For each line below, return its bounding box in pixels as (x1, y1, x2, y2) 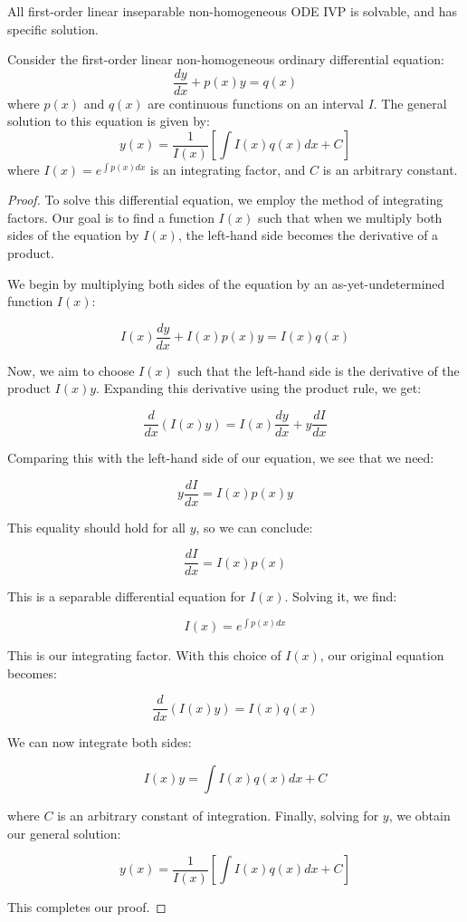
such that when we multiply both (257, 207, 443, 226)
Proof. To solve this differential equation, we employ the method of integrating (7, 190, 443, 209)
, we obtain (388, 805, 451, 824)
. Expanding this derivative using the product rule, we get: (96, 379, 422, 398)
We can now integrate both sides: (7, 733, 192, 752)
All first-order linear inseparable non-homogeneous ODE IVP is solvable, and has (7, 2, 458, 20)
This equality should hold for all (7, 517, 186, 536)
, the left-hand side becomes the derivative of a (177, 226, 439, 245)
